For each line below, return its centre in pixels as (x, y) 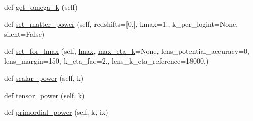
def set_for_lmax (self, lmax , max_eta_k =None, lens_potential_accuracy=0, (127, 51)
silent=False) (24, 34)
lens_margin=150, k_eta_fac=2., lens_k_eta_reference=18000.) (106, 61)
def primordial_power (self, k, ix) (56, 112)
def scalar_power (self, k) (44, 78)
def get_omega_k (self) (41, 7)
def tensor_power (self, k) (44, 95)
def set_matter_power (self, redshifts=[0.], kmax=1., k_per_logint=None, (121, 24)
